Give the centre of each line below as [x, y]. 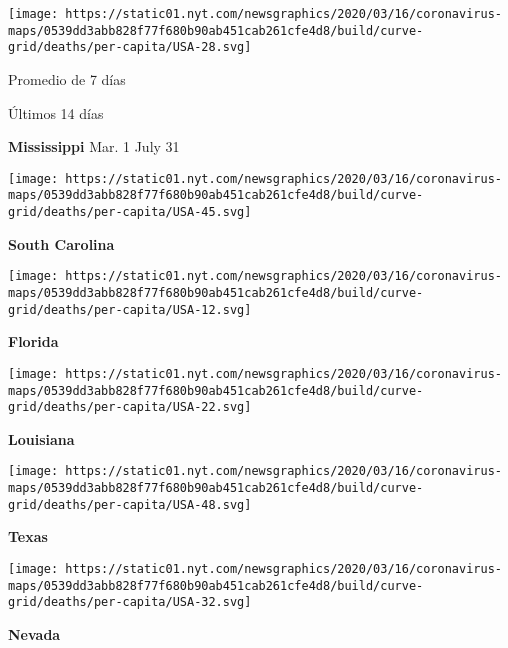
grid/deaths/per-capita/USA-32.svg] [130, 602]
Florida [33, 341]
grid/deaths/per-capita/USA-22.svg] [130, 407]
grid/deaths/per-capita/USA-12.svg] [130, 309]
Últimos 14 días [56, 112]
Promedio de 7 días [67, 78]
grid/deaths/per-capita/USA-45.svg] [130, 212]
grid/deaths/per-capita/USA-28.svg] [130, 47]
